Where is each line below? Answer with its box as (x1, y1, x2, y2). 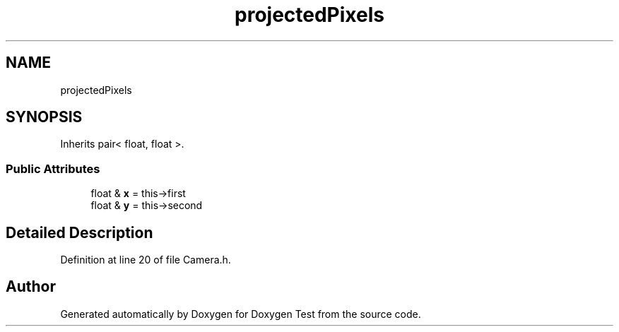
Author (6, 278, 56, 296)
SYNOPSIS (6, 108, 83, 126)
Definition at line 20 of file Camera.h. (60, 254, 231, 266)
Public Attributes (6, 161, 100, 176)
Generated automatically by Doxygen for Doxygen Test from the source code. (60, 307, 421, 320)
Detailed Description (6, 223, 153, 242)
